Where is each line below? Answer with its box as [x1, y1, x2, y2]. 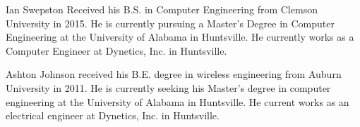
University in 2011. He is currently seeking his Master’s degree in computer [6, 80, 331, 95]
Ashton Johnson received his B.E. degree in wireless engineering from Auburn [6, 67, 342, 81]
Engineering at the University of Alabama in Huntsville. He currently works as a [6, 29, 354, 44]
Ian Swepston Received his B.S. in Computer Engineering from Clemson [6, 2, 318, 16]
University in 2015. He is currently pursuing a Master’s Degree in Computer [6, 15, 335, 30]
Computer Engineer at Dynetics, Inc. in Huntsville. [6, 43, 227, 58]
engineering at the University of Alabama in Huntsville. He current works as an [6, 94, 349, 109]
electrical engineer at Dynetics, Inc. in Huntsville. [6, 108, 220, 123]
